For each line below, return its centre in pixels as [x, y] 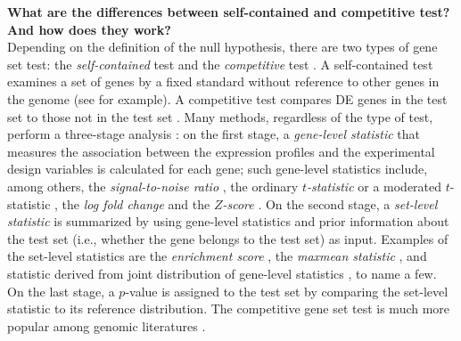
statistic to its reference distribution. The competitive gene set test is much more [229, 309]
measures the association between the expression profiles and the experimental [221, 151]
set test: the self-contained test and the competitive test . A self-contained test [220, 64]
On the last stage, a [61, 291]
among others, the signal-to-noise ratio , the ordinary [153, 186]
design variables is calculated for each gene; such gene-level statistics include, [218, 169]
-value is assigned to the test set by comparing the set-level [287, 291]
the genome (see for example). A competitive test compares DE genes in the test [227, 98]
